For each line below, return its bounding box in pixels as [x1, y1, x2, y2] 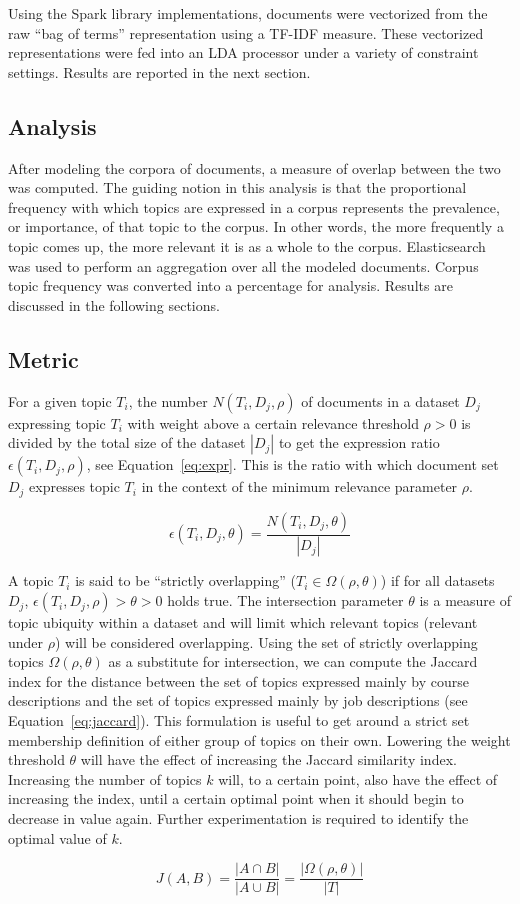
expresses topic [29, 476, 120, 497]
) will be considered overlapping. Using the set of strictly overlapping [54, 631, 478, 652]
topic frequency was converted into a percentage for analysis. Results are [8, 275, 453, 296]
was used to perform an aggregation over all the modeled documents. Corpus [8, 255, 479, 276]
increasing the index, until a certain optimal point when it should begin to [8, 788, 464, 809]
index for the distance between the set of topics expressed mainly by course [8, 670, 469, 691]
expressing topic [8, 412, 106, 433]
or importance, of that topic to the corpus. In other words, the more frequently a [8, 216, 504, 237]
